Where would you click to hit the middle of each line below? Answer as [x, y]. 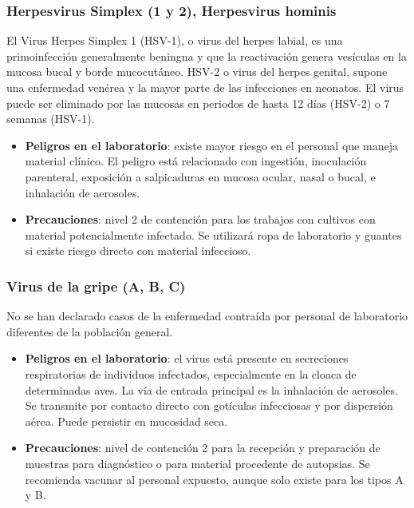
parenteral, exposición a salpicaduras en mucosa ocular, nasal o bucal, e [200, 176]
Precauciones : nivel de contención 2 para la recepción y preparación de [203, 448]
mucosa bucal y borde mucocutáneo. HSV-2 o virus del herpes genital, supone [197, 71]
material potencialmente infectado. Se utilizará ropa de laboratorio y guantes [213, 234]
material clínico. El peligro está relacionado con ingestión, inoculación [196, 161]
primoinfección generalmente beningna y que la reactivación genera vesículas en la [207, 56]
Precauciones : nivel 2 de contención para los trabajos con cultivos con [200, 219]
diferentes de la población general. [90, 331]
